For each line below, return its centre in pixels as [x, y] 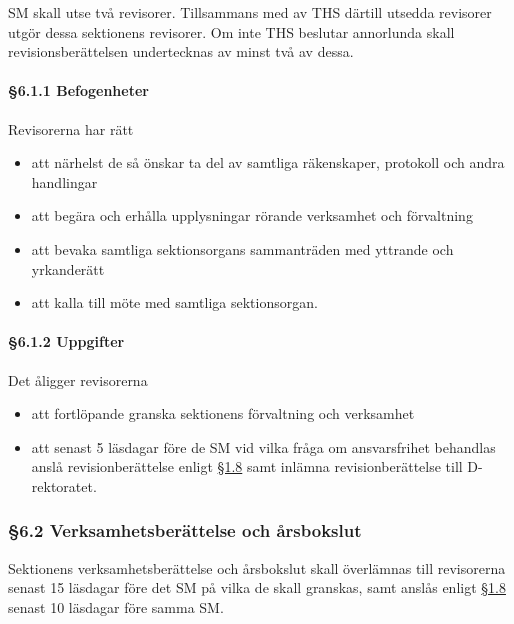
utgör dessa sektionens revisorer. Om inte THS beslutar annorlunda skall [231, 31]
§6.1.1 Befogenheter [78, 90]
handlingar [64, 181]
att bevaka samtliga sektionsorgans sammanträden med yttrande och [242, 248]
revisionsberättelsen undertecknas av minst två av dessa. [181, 51]
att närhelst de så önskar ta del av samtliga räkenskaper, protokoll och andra [268, 162]
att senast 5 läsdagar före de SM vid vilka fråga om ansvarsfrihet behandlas [263, 446]
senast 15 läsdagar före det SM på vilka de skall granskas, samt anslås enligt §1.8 [257, 587]
